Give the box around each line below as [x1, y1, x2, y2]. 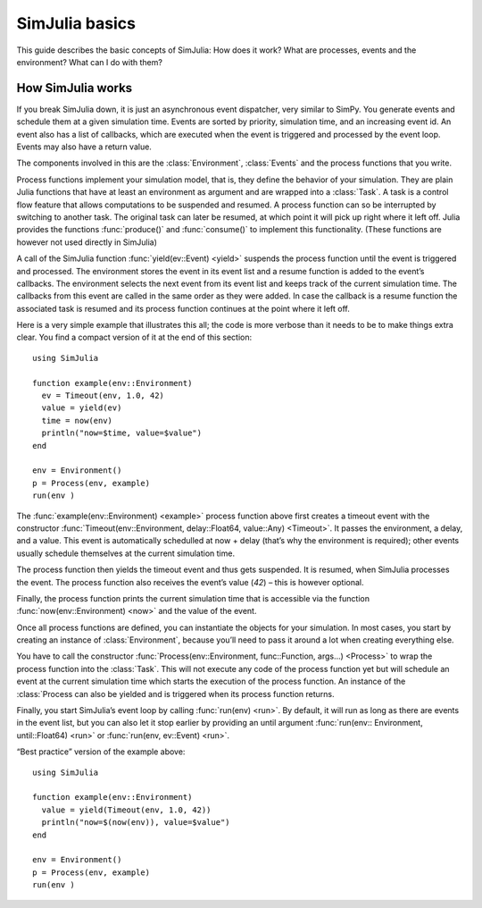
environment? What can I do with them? [16, 56, 162, 67]
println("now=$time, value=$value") [41, 428, 203, 438]
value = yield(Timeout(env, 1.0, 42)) [41, 804, 212, 815]
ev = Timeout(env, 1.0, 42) [41, 391, 165, 401]
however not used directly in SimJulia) [16, 237, 158, 248]
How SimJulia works [16, 80, 133, 96]
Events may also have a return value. [16, 141, 152, 152]
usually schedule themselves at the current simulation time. [16, 548, 236, 559]
